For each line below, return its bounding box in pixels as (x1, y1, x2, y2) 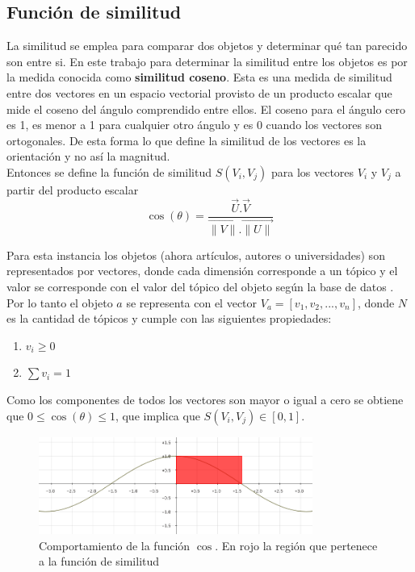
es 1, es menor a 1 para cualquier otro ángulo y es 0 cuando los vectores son (6, 116, 382, 133)
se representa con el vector (126, 294, 258, 311)
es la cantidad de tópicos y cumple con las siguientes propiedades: (6, 310, 332, 327)
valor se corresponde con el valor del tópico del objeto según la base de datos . (6, 278, 394, 295)
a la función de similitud (39, 553, 160, 570)
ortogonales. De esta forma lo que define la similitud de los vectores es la (6, 132, 367, 148)
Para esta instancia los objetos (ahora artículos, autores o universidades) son (6, 246, 385, 263)
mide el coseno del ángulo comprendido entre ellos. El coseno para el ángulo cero (6, 100, 406, 117)
